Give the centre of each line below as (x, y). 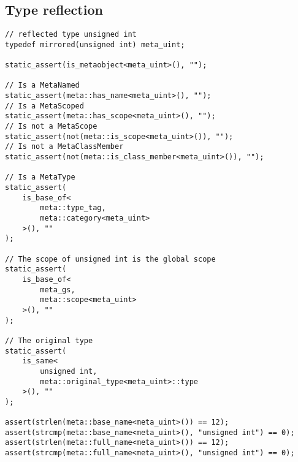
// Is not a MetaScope (51, 127)
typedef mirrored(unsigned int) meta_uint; (95, 44)
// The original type (49, 340)
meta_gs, (58, 290)
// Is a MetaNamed (42, 85)
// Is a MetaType (40, 177)
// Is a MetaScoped (44, 106)
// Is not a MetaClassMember (64, 147)
